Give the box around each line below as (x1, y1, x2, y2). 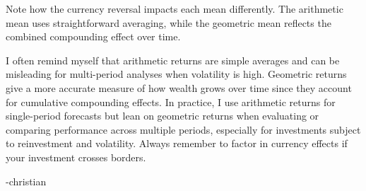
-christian (6, 173, 47, 188)
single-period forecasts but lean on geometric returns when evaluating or (6, 108, 319, 123)
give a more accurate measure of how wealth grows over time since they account (6, 80, 352, 95)
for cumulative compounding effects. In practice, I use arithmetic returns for (6, 94, 336, 109)
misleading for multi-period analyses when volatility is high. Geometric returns (6, 66, 347, 81)
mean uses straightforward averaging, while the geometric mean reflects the (6, 15, 331, 30)
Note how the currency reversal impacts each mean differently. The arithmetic (6, 1, 343, 16)
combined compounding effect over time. (6, 29, 181, 44)
